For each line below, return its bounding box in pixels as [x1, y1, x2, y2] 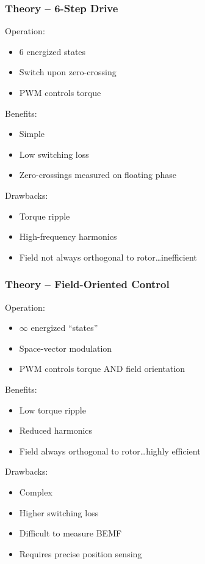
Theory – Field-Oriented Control [5, 276, 170, 292]
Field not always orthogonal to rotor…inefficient [19, 250, 197, 263]
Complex [19, 485, 52, 498]
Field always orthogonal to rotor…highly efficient [19, 444, 201, 457]
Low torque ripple [19, 403, 86, 416]
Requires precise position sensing [19, 547, 142, 560]
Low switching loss [19, 147, 89, 160]
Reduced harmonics [19, 424, 93, 437]
